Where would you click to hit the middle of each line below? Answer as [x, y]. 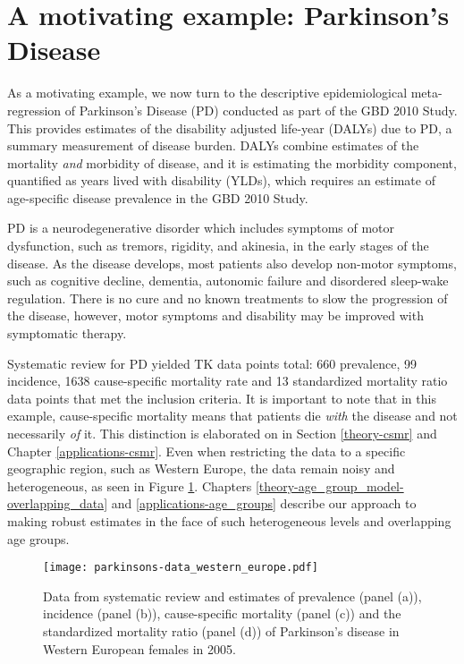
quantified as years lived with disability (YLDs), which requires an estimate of [221, 180]
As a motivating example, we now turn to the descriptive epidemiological [207, 93]
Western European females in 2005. [139, 648]
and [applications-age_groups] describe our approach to [264, 503]
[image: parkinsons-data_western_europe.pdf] [181, 568]
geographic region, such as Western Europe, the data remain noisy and [201, 468]
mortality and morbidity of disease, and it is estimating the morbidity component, [232, 162]
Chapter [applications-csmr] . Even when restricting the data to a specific [207, 451]
